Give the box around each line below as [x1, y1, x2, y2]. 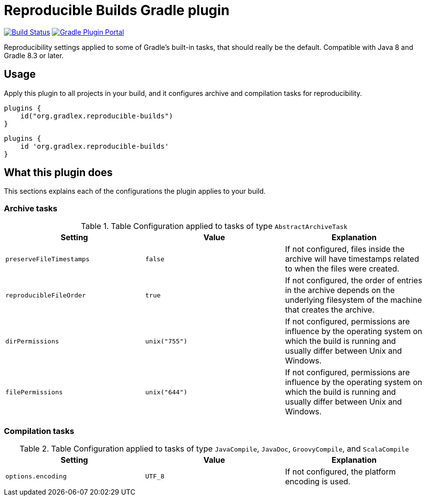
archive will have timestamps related [285, 254, 419, 264]
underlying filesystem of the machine [285, 295, 422, 305]
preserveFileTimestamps [5, 255, 90, 263]
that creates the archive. [285, 305, 375, 315]
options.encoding [5, 473, 67, 480]
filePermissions [5, 388, 63, 396]
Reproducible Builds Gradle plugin [4, 2, 230, 19]
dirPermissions [5, 337, 59, 345]
